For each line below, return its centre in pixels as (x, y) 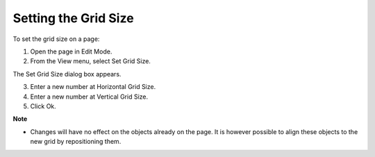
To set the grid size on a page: (56, 39)
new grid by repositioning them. (76, 142)
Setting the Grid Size (74, 18)
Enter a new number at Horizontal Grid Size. (93, 87)
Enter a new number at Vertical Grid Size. (89, 97)
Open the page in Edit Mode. (71, 51)
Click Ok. (43, 106)
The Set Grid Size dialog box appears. (67, 74)
